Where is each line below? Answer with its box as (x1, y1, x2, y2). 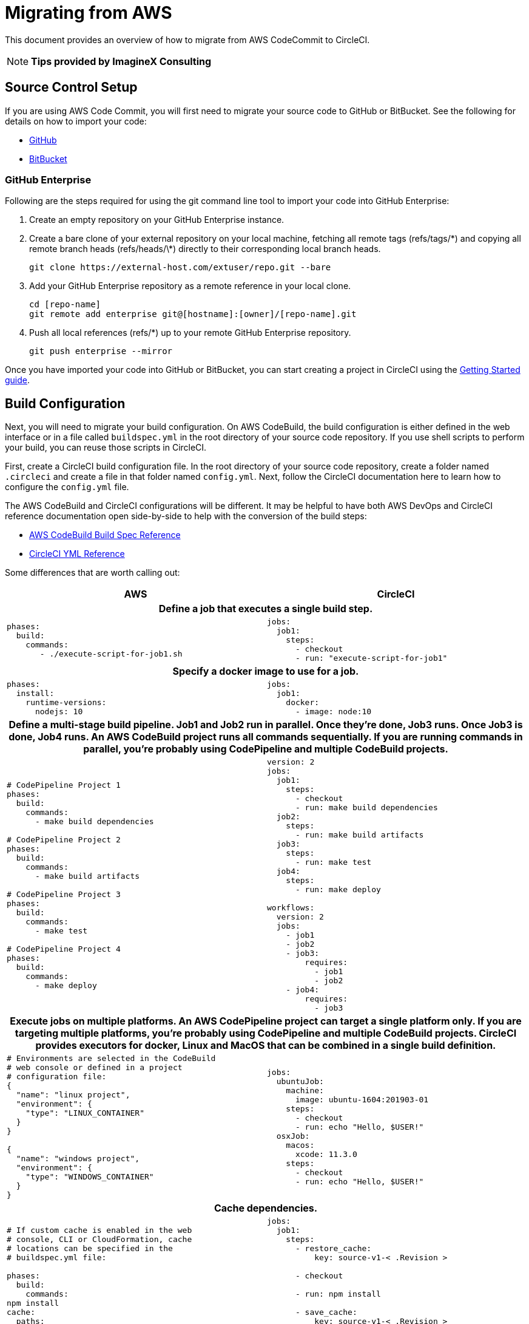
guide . (5, 375, 30, 386)
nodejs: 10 (35, 707, 83, 717)
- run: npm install (295, 1289, 381, 1299)
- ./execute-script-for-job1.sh (39, 649, 183, 658)
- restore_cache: (295, 1244, 372, 1254)
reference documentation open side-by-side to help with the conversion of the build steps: (5, 511, 367, 522)
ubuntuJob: (276, 1076, 324, 1086)
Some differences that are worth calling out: (5, 567, 180, 578)
